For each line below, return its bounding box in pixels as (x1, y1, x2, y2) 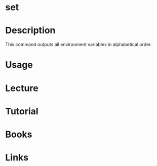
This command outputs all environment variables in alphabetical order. (5, 41, 152, 48)
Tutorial (5, 105, 39, 117)
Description (5, 25, 56, 36)
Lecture (5, 82, 39, 94)
